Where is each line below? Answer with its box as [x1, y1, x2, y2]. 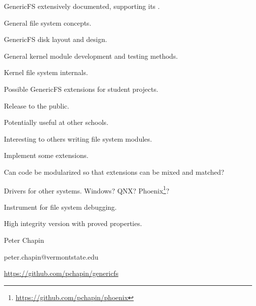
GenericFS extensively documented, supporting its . [4, 1, 160, 11]
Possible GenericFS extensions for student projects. [4, 83, 159, 94]
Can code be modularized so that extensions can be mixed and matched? [4, 166, 224, 177]
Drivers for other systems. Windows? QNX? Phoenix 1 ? [4, 184, 169, 195]
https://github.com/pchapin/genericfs [4, 268, 119, 278]
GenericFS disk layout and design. [4, 34, 107, 44]
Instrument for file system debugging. [4, 201, 117, 212]
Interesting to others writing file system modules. [4, 133, 152, 144]
